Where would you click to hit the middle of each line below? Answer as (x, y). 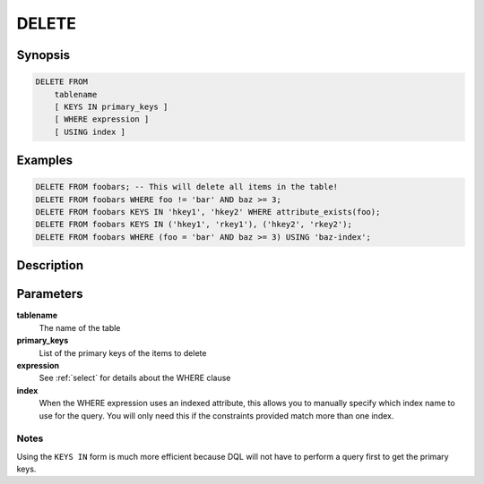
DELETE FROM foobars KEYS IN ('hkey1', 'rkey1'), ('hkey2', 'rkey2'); (194, 225)
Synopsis (43, 55)
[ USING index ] (90, 132)
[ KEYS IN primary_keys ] (111, 106)
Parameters (50, 294)
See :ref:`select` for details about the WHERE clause (135, 378)
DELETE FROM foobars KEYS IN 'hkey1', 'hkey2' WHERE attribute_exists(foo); (208, 212)
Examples (45, 161)
